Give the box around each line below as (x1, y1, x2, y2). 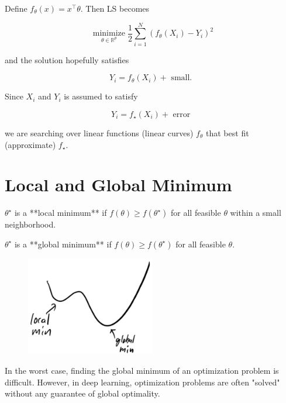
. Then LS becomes (80, 2, 150, 14)
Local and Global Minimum (5, 173, 232, 197)
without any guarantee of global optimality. (5, 387, 160, 399)
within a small (230, 206, 281, 219)
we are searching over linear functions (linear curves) (5, 126, 194, 139)
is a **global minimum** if (14, 237, 112, 250)
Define (5, 2, 27, 14)
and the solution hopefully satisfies (5, 53, 129, 66)
